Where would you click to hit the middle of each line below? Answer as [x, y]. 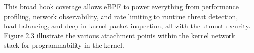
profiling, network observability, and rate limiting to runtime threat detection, [121, 16]
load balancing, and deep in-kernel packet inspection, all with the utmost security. [127, 26]
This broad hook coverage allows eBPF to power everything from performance [121, 6]
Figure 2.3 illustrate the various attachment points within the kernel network [120, 35]
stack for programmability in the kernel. [64, 45]
